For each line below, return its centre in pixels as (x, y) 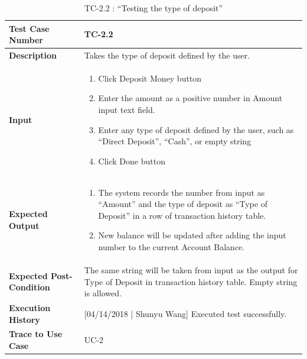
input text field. (127, 110)
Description (33, 55)
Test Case (29, 28)
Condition (30, 287)
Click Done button (132, 161)
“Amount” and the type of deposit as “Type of (183, 204)
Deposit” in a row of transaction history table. (182, 215)
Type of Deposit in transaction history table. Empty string (191, 281)
